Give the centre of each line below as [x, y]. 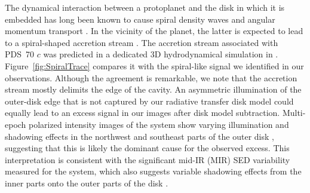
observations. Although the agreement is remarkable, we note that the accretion [151, 77]
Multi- [294, 113]
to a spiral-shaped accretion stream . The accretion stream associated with [142, 42]
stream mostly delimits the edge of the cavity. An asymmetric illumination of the [153, 89]
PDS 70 [20, 54]
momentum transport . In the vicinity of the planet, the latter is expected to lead [154, 31]
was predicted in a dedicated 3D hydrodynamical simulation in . [161, 54]
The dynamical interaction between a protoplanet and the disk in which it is [145, 7]
